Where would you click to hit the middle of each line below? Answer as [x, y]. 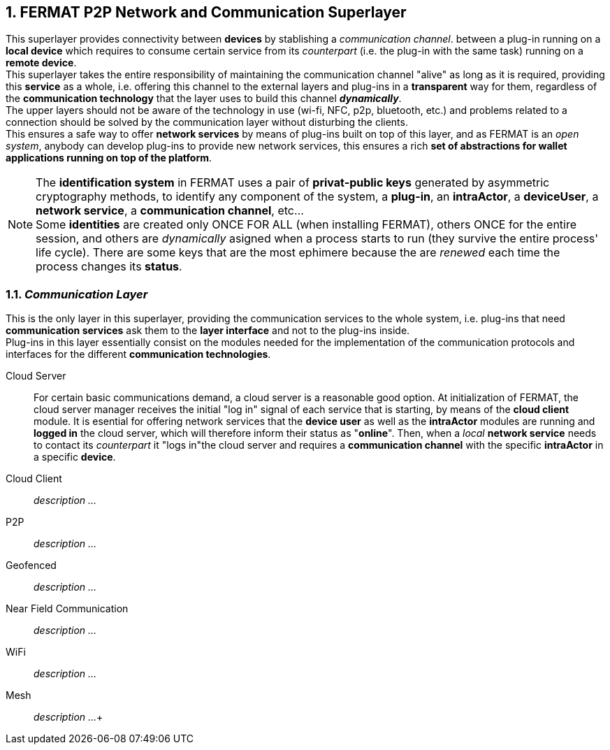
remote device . [41, 63]
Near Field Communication [67, 609]
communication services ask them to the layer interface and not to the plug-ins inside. [208, 331]
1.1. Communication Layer [77, 294]
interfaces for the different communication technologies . [138, 354]
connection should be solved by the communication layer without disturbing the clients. [207, 122]
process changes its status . [109, 267]
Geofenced [31, 565]
